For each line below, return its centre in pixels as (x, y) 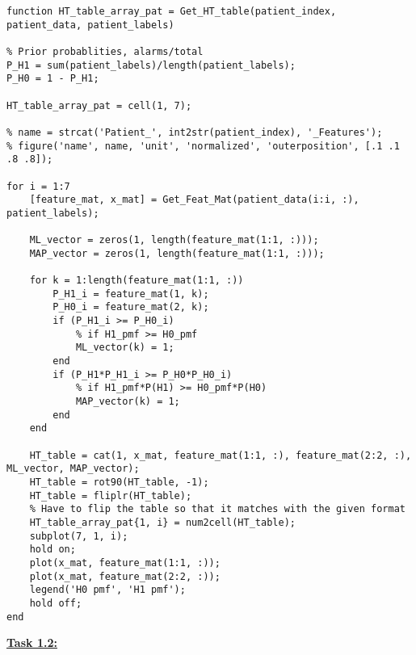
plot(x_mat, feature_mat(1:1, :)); (125, 563)
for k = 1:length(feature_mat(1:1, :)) (137, 281)
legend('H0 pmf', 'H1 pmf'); (107, 590)
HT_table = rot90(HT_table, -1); (119, 482)
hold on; (53, 550)
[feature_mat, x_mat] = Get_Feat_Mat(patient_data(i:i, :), (194, 200)
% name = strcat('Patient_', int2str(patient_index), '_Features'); (195, 132)
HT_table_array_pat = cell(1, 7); (99, 105)
